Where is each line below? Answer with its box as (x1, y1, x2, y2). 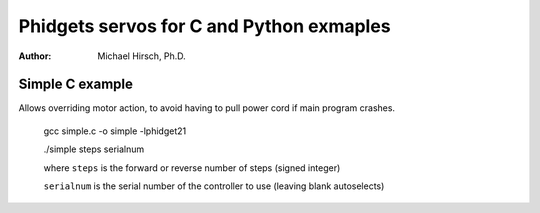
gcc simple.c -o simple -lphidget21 (43, 125, 187, 137)
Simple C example (18, 76, 134, 93)
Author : (18, 50, 52, 62)
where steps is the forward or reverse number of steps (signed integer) (43, 161, 341, 174)
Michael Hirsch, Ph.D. (97, 50, 187, 62)
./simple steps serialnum (43, 143, 145, 155)
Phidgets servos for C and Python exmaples (18, 15, 391, 37)
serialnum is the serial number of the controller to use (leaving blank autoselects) (43, 180, 385, 192)
